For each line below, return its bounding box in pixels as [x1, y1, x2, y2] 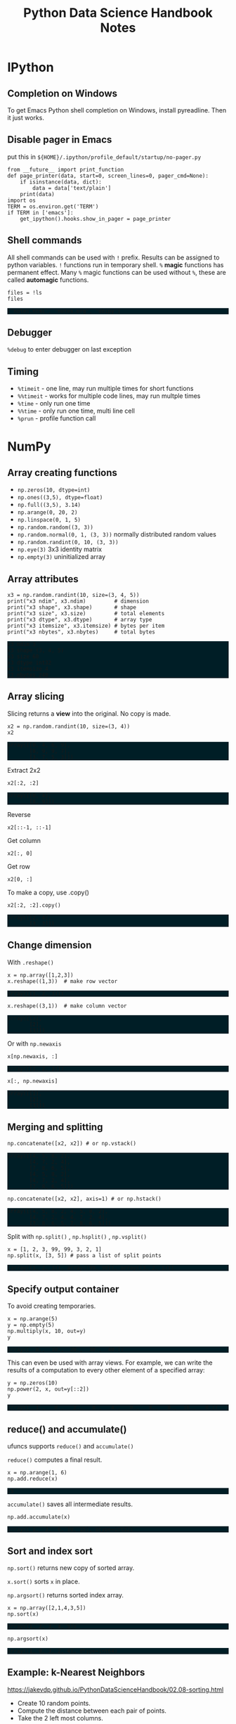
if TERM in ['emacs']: [7, 209, 74, 216]
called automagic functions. [7, 276, 89, 284]
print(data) [20, 191, 55, 198]
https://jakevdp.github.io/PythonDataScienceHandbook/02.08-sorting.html [7, 1685, 224, 1694]
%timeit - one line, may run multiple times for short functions [17, 385, 194, 393]
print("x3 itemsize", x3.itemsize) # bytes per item [7, 622, 165, 630]
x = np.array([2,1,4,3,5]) [7, 1604, 86, 1612]
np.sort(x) [7, 1610, 39, 1618]
